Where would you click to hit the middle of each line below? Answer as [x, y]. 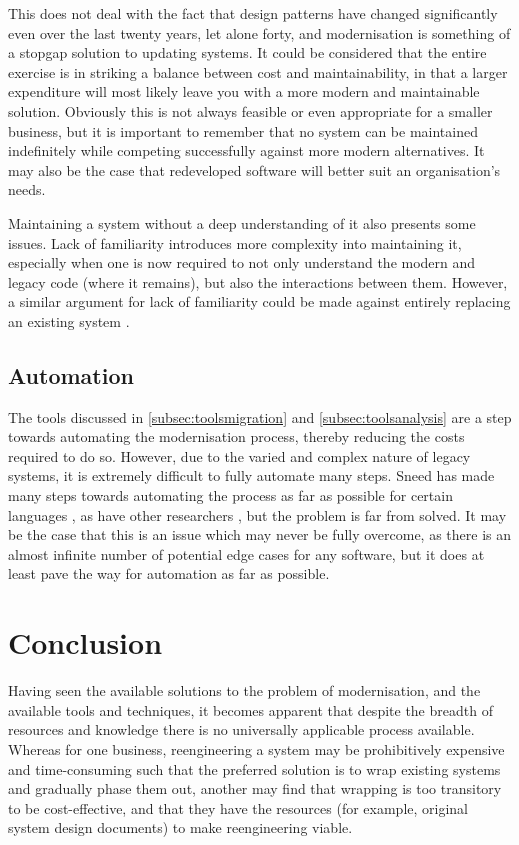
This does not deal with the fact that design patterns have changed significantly [253, 13]
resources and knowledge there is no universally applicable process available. [241, 729]
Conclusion [85, 642]
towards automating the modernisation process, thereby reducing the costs [236, 436]
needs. [27, 189]
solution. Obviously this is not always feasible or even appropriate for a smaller [250, 110]
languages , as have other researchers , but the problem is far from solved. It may [257, 514]
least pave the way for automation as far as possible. [169, 573]
